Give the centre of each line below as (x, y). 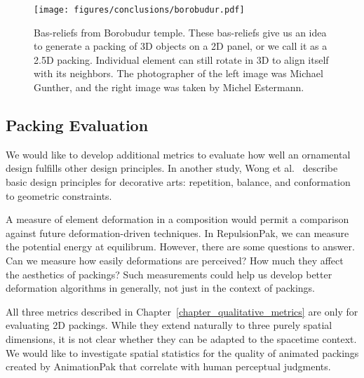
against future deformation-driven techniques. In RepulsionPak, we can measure (177, 232)
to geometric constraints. (59, 195)
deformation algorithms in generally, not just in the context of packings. (160, 288)
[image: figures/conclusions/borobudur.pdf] (139, 10)
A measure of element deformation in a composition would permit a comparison (177, 219)
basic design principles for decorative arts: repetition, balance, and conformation (178, 182)
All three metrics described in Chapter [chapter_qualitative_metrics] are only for (182, 311)
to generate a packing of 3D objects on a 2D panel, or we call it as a (181, 46)
